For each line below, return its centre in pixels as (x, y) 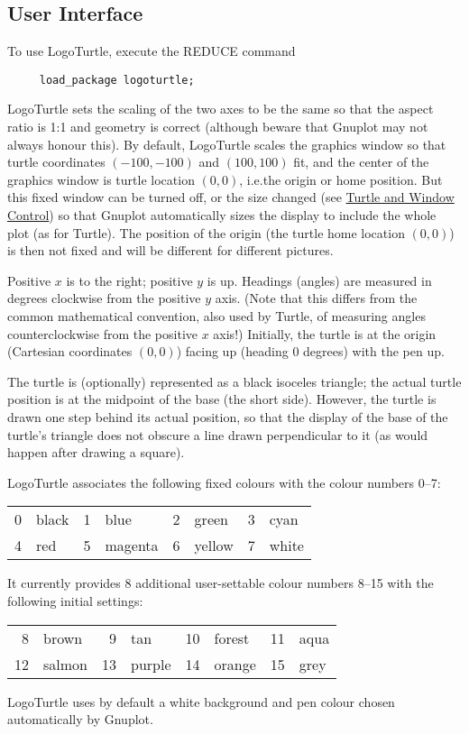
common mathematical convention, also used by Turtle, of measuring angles (216, 315)
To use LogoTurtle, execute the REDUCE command (152, 51)
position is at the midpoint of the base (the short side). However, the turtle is (222, 399)
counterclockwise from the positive (102, 333)
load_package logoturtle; (117, 80)
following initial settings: (75, 600)
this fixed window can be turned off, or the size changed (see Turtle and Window (231, 197)
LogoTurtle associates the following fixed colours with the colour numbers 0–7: (224, 482)
